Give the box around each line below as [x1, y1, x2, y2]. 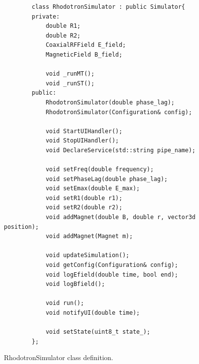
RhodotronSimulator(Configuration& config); [45, 108, 192, 116]
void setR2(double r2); [45, 204, 123, 211]
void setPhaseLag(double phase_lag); [45, 175, 168, 182]
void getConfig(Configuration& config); [45, 262, 178, 269]
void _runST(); [45, 80, 95, 87]
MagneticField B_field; [45, 51, 123, 58]
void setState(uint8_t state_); [45, 328, 150, 336]
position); [4, 223, 39, 230]
